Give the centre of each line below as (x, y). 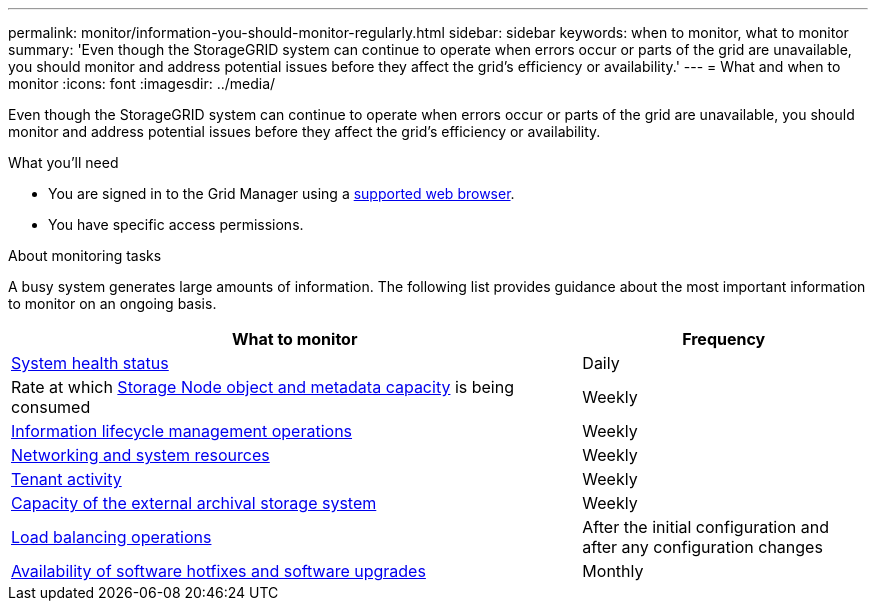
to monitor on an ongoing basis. (112, 303)
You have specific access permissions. (176, 224)
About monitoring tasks (85, 255)
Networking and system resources (140, 455)
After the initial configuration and (706, 527)
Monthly (613, 571)
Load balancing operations (111, 537)
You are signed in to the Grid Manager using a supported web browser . (281, 193)
